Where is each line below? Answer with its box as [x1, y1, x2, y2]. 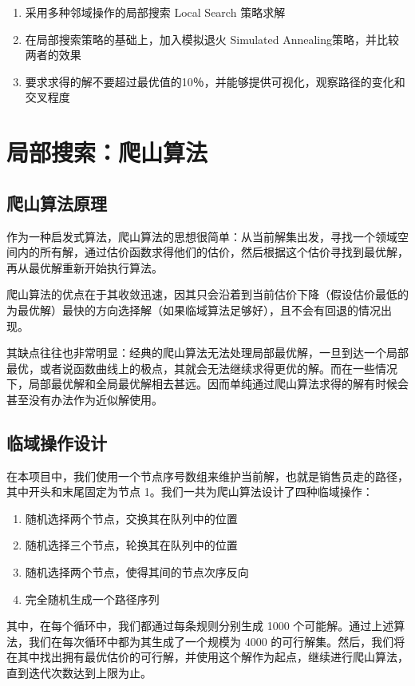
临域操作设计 [6, 430, 107, 454]
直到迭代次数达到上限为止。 [6, 664, 152, 681]
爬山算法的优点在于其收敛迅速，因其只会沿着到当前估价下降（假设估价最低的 [6, 286, 409, 303]
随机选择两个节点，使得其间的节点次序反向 [25, 564, 249, 581]
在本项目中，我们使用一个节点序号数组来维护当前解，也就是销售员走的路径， [6, 467, 409, 484]
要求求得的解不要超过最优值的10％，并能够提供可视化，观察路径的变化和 [25, 73, 405, 89]
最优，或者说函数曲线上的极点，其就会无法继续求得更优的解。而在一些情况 [6, 359, 397, 376]
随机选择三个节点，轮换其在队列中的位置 [25, 537, 238, 553]
